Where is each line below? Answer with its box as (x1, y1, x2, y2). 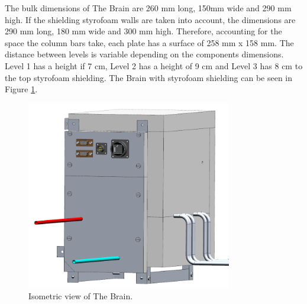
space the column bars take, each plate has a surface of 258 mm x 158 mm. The (5, 36, 294, 48)
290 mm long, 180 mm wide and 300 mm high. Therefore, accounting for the (5, 25, 282, 37)
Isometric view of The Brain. (28, 290, 133, 302)
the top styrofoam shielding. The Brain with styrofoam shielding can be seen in (5, 71, 293, 83)
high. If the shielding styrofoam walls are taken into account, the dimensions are (5, 13, 296, 25)
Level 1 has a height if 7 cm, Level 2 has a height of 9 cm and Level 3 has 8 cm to (5, 59, 303, 72)
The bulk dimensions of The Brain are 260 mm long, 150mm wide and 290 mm (5, 2, 292, 14)
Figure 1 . (5, 83, 38, 95)
